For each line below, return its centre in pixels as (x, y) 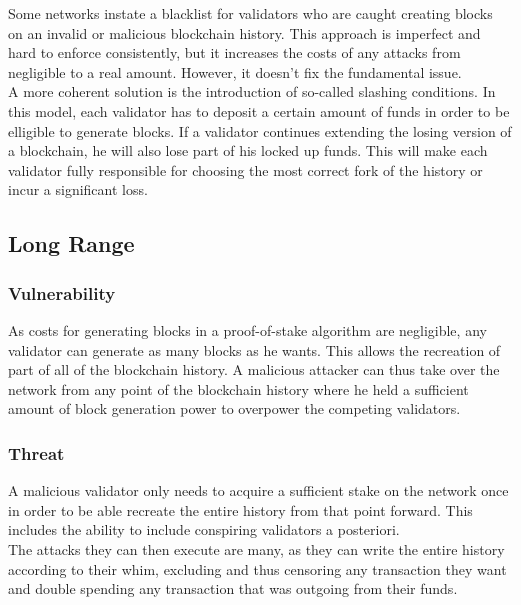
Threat (36, 452)
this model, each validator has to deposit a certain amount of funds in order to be (259, 110)
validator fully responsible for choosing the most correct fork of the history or (245, 169)
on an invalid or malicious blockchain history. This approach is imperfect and (244, 32)
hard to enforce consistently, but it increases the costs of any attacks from (234, 52)
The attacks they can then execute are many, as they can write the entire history (256, 548)
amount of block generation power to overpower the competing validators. (234, 408)
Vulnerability (62, 292)
